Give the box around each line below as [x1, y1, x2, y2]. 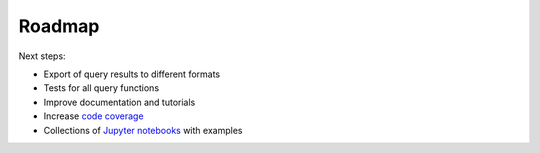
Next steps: [18, 50, 66, 62]
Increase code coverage [43, 110, 144, 122]
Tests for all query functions [43, 82, 160, 94]
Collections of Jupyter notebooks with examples [43, 124, 243, 136]
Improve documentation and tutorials [43, 96, 196, 108]
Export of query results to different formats [43, 68, 220, 80]
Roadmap [18, 15, 100, 37]
